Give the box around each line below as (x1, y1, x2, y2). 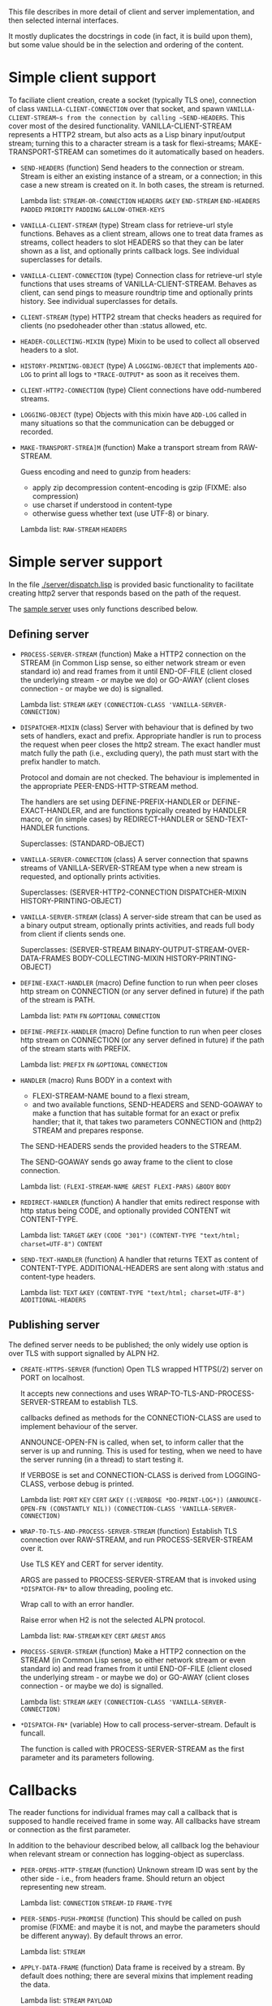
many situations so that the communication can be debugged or (19, 418, 235, 427)
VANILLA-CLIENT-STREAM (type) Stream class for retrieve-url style (19, 219, 234, 230)
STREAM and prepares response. (32, 1125, 145, 1135)
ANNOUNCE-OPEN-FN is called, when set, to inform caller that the (19, 1437, 244, 1447)
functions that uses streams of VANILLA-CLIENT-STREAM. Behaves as (19, 279, 257, 288)
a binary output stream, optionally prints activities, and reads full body (19, 920, 255, 929)
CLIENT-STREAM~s (8, 114, 63, 122)
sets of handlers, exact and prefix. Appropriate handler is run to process (19, 730, 262, 740)
